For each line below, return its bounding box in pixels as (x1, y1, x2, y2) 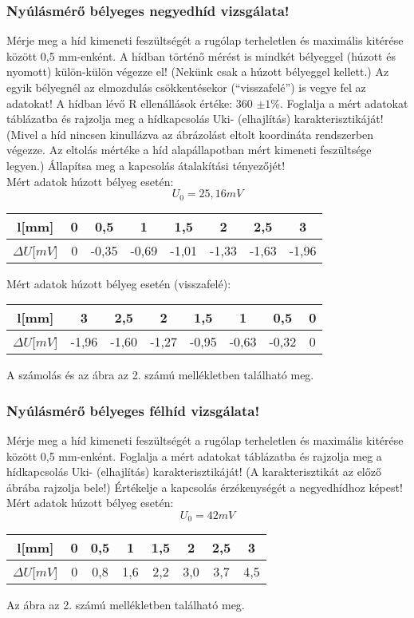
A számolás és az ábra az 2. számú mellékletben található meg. (6, 366, 314, 383)
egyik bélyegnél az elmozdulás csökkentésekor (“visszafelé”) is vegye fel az (6, 79, 366, 95)
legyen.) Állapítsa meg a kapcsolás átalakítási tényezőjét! (6, 156, 286, 173)
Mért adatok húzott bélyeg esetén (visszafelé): (6, 275, 231, 291)
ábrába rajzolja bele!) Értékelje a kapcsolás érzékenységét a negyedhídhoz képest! (6, 478, 403, 495)
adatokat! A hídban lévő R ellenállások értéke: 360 (6, 94, 253, 111)
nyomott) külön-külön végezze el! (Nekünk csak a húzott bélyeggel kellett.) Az (6, 63, 389, 80)
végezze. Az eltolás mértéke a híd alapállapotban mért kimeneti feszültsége (6, 141, 372, 158)
